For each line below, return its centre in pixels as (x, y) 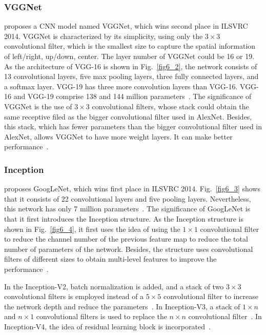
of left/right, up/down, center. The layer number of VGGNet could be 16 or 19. (129, 56)
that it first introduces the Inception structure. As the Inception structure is (124, 218)
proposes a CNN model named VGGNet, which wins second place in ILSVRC (126, 26)
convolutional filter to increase (211, 296)
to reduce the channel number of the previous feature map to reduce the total (126, 239)
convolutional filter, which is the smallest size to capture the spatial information (130, 46)
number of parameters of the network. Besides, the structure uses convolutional (129, 249)
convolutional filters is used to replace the (101, 316)
